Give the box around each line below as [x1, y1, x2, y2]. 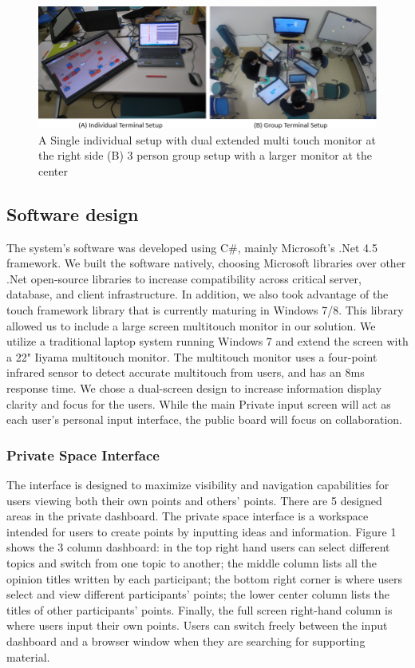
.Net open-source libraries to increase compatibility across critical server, [6, 270, 362, 287]
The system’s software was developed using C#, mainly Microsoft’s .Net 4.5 [6, 239, 377, 255]
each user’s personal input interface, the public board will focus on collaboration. [6, 411, 403, 428]
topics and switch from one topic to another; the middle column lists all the [6, 555, 377, 571]
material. [6, 648, 50, 665]
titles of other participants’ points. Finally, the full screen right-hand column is [6, 601, 393, 618]
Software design [6, 201, 139, 226]
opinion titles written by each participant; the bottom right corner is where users [6, 570, 403, 587]
